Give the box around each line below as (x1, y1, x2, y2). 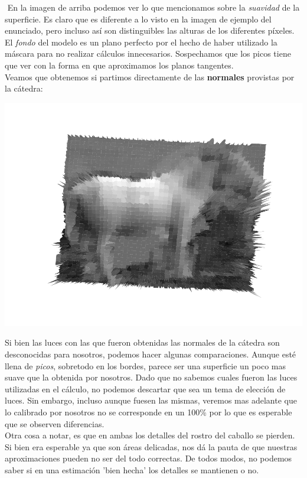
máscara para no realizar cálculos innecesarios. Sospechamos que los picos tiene (5, 47, 291, 60)
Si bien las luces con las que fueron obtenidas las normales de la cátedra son (5, 336, 280, 349)
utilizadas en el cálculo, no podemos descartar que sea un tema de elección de (5, 382, 286, 395)
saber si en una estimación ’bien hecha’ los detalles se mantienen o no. (5, 463, 259, 476)
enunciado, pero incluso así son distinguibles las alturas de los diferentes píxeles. (5, 24, 295, 37)
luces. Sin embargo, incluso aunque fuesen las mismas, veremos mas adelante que (5, 394, 297, 407)
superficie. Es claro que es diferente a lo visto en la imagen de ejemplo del (5, 12, 272, 25)
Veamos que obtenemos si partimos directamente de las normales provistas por (5, 70, 295, 83)
